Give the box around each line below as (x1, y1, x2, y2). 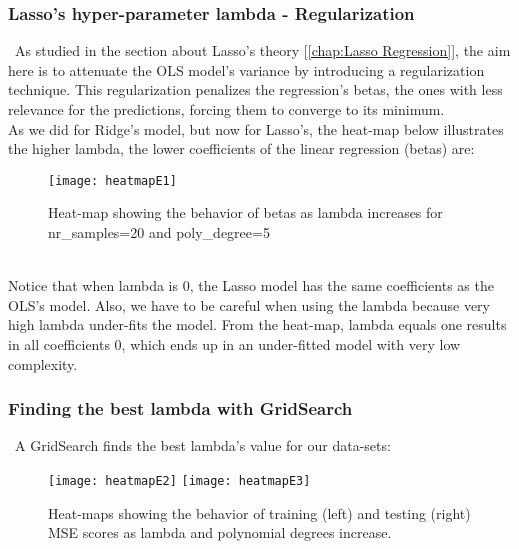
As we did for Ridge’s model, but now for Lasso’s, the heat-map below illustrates (8, 118, 504, 139)
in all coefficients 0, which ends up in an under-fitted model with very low (8, 334, 461, 354)
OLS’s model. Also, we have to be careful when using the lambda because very (8, 294, 490, 315)
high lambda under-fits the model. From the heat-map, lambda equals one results (8, 314, 507, 335)
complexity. (8, 353, 78, 374)
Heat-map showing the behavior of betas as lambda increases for (48, 202, 443, 223)
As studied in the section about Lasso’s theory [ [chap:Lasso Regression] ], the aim (14, 40, 511, 61)
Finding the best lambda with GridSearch (8, 396, 353, 421)
